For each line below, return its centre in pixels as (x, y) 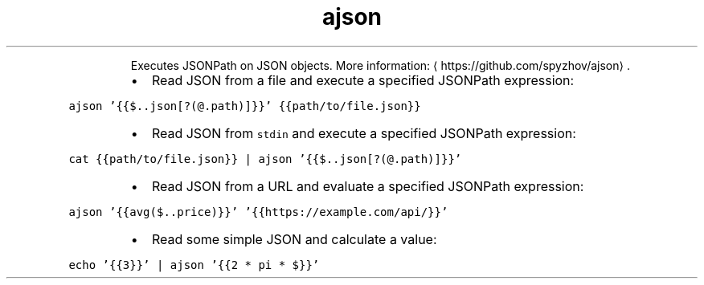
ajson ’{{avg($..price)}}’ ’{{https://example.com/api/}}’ (258, 212)
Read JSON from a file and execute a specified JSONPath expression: (363, 80)
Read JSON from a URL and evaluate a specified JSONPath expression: (368, 186)
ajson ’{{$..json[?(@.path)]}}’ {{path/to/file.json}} (245, 106)
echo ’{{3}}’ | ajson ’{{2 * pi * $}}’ (194, 265)
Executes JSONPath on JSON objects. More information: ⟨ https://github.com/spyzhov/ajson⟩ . (380, 65)
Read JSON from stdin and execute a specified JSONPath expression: (364, 133)
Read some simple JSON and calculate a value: (294, 239)
